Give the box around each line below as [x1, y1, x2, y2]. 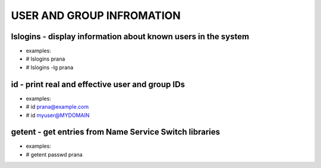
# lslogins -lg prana [26, 64, 74, 71]
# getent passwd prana [26, 151, 83, 158]
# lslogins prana [26, 55, 65, 62]
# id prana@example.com [26, 103, 89, 110]
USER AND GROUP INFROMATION [11, 9, 181, 22]
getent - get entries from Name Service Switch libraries [11, 127, 220, 137]
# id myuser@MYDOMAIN [26, 112, 90, 119]
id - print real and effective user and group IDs [11, 79, 185, 89]
